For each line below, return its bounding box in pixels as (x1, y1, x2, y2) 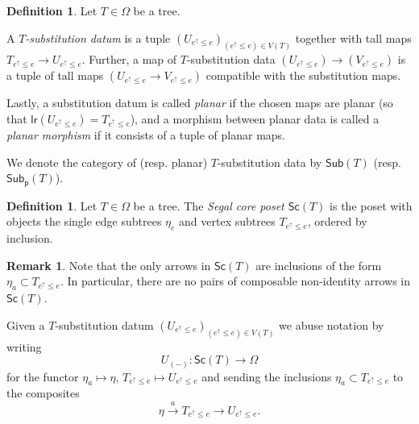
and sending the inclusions (201, 368, 332, 385)
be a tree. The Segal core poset (133, 197, 284, 214)
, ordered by (307, 213, 367, 230)
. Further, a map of (81, 51, 177, 68)
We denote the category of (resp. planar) (6, 153, 208, 170)
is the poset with (330, 197, 413, 214)
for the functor (6, 368, 79, 385)
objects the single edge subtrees (6, 213, 162, 230)
